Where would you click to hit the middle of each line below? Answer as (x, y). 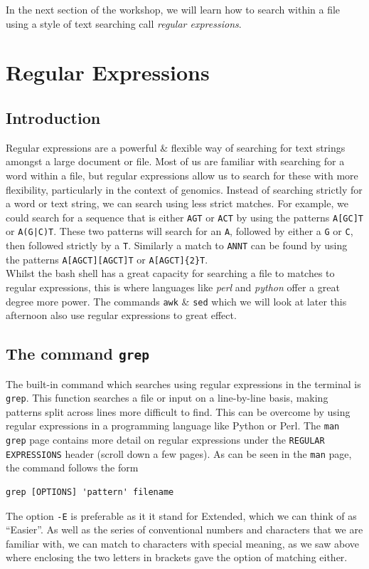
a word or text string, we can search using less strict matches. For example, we (177, 203)
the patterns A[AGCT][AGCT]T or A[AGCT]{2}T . (107, 259)
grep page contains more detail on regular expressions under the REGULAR (165, 440)
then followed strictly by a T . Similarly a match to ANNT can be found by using (177, 245)
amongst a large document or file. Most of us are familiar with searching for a (175, 161)
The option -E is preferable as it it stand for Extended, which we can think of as (181, 515)
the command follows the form (72, 468)
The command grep (77, 354)
